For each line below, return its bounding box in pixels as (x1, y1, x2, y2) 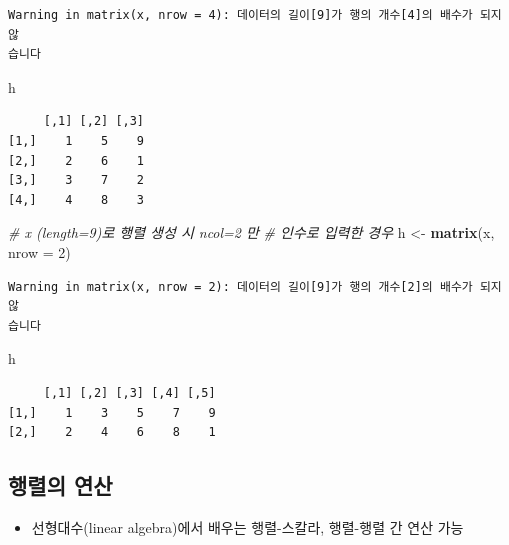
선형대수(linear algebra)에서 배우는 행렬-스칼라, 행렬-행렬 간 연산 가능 (31, 516, 464, 537)
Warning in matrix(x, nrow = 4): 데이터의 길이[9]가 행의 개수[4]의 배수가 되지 (8, 8, 502, 22)
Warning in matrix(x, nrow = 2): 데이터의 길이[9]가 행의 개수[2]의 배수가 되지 (8, 279, 502, 294)
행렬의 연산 (8, 470, 113, 501)
